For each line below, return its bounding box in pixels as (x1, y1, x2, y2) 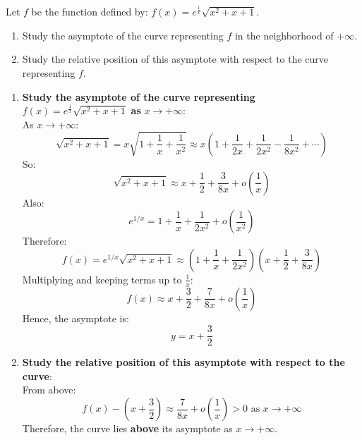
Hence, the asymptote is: (22, 310, 129, 325)
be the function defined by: (31, 4, 148, 19)
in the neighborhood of (234, 28, 334, 42)
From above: (22, 382, 76, 397)
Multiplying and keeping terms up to (22, 271, 182, 286)
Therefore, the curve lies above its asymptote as (22, 421, 233, 436)
